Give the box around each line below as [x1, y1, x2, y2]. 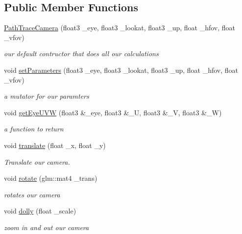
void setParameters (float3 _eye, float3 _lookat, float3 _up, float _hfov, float [4, 64, 239, 75]
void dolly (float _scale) [4, 206, 76, 216]
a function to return [4, 124, 64, 134]
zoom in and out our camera [4, 222, 89, 232]
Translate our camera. [4, 156, 70, 167]
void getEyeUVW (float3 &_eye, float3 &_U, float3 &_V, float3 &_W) [4, 107, 222, 117]
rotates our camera [4, 189, 60, 199]
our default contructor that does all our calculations [4, 48, 159, 59]
